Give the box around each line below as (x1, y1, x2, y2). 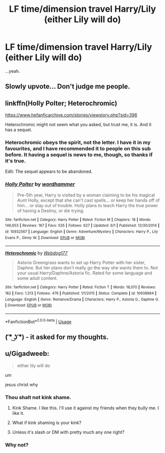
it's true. (5, 158, 26, 164)
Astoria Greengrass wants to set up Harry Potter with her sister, (17, 260, 146, 266)
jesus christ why (5, 381, 38, 387)
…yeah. (5, 68, 21, 74)
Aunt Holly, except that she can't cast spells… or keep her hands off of (17, 197, 160, 203)
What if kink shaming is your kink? (12, 420, 82, 426)
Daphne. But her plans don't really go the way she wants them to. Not (17, 265, 158, 271)
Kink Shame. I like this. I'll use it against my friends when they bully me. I (12, 405, 159, 411)
